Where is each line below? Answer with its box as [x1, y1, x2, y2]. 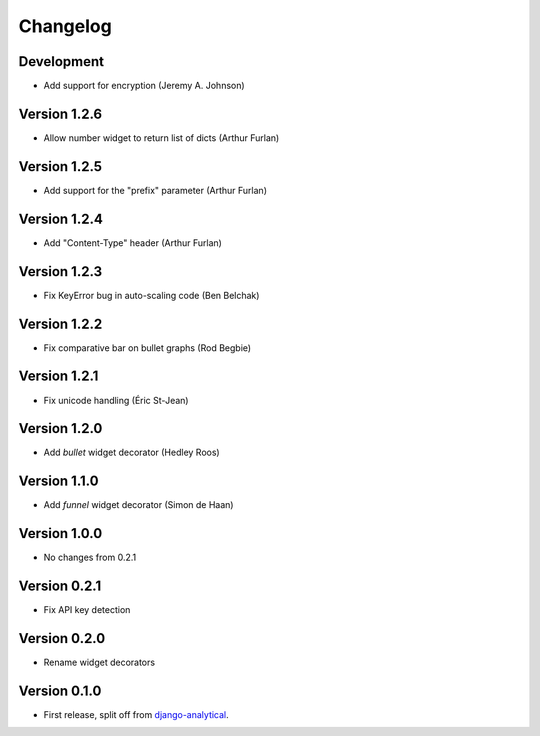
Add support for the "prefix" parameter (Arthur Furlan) [43, 184, 267, 196]
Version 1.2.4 [18, 210, 104, 227]
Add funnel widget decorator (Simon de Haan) [43, 499, 234, 511]
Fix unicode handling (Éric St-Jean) [43, 394, 189, 406]
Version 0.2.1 [18, 578, 102, 595]
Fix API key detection [43, 604, 131, 616]
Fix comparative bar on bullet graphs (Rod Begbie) [43, 341, 252, 354]
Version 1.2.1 [18, 368, 99, 385]
